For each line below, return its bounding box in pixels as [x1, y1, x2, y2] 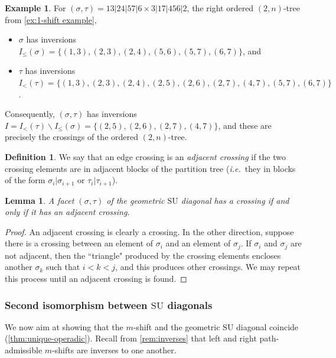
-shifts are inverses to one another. [52, 344, 177, 356]
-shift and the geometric [133, 320, 220, 333]
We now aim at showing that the [5, 320, 123, 333]
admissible [5, 344, 43, 356]
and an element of [165, 237, 231, 249]
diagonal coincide [236, 320, 299, 333]
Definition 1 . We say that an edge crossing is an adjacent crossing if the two [5, 150, 286, 162]
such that [45, 261, 80, 273]
